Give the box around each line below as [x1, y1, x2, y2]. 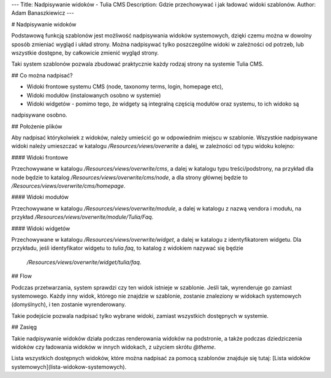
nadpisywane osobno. [11, 111, 67, 119]
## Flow [11, 272, 32, 280]
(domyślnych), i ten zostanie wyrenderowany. [11, 301, 126, 308]
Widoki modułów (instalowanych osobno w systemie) [26, 91, 161, 99]
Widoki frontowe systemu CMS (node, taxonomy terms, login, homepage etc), [26, 83, 224, 90]
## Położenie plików [11, 123, 63, 130]
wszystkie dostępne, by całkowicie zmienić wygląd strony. [11, 49, 159, 56]
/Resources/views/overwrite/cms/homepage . [11, 182, 126, 190]
